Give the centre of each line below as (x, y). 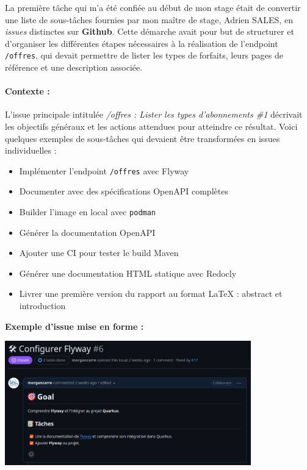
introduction (42, 306)
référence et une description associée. (74, 67)
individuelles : (31, 150)
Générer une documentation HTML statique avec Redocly (128, 273)
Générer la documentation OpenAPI (87, 232)
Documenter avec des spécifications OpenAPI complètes (124, 191)
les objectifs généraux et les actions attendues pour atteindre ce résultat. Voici (151, 126)
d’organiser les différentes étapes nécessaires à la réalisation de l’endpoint (142, 43)
